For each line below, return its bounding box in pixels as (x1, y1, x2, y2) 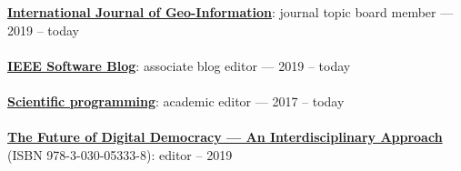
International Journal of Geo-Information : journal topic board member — (7, 3, 454, 21)
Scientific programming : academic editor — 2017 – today (7, 91, 345, 110)
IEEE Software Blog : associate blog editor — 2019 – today (7, 55, 351, 75)
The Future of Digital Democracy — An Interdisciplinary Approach (7, 127, 443, 146)
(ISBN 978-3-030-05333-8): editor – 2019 (7, 145, 233, 164)
